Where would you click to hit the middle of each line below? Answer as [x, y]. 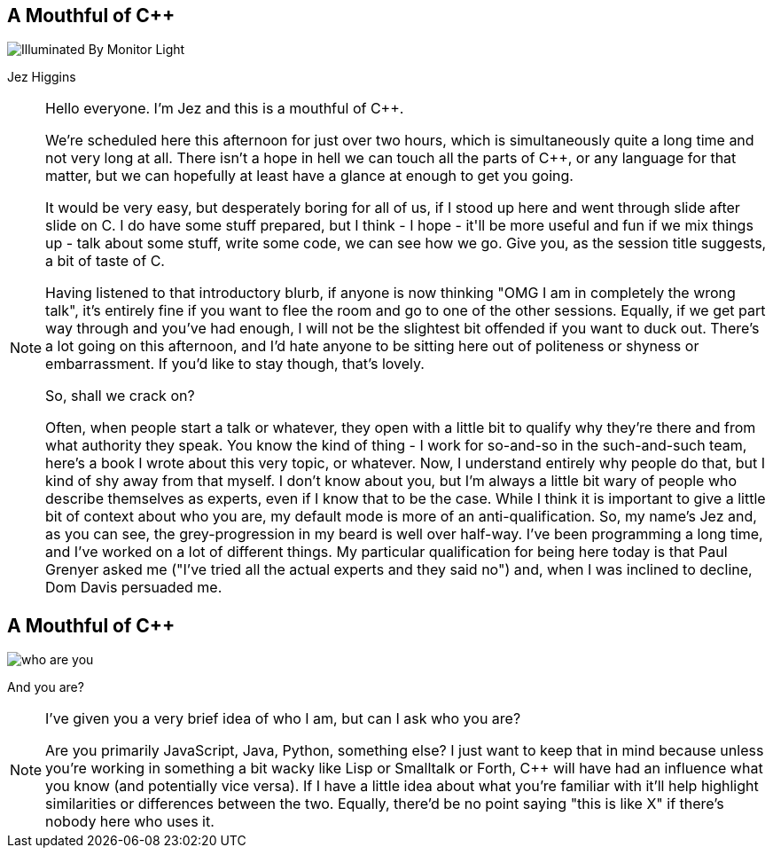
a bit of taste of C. [105, 261]
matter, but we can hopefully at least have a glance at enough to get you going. [309, 176]
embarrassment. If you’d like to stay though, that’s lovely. [235, 364]
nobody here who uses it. [130, 822]
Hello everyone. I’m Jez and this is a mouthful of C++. [225, 109]
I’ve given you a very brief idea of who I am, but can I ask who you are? [283, 719]
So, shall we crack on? [120, 396]
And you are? [46, 687]
